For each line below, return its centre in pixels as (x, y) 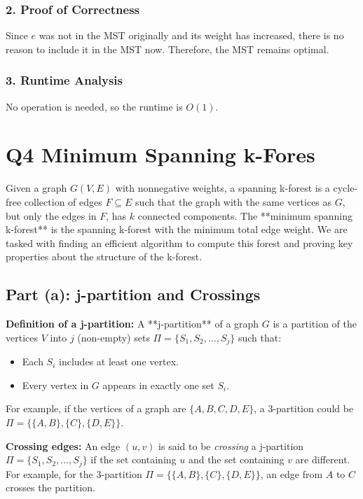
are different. (323, 459)
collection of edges (63, 201)
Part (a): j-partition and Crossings (133, 294)
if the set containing (133, 459)
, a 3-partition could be (304, 408)
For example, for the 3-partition (74, 473)
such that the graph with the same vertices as (234, 201)
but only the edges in (51, 215)
